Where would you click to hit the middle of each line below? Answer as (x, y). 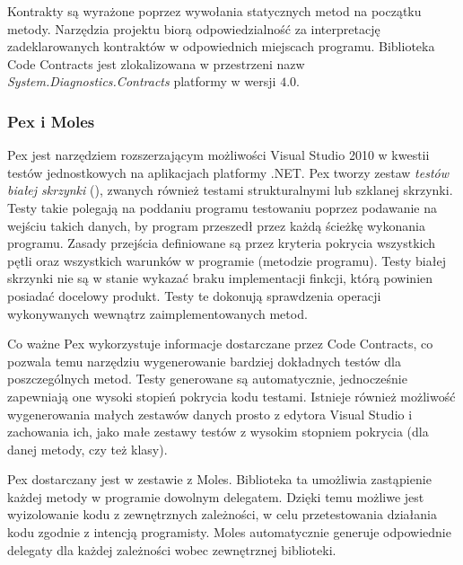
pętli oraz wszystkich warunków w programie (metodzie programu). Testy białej (227, 260)
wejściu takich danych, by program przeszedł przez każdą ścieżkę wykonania (216, 225)
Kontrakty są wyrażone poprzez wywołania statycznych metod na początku (214, 11)
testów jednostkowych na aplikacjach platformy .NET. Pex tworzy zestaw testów (228, 172)
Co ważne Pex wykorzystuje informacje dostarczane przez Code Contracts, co (220, 344)
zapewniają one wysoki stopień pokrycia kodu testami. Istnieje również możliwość (231, 396)
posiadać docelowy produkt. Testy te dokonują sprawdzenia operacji (194, 295)
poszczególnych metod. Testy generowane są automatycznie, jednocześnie (207, 379)
